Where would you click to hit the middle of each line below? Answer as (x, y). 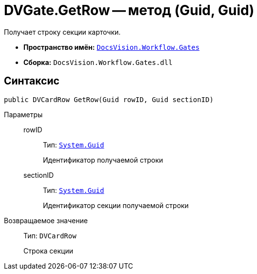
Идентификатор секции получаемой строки (116, 205)
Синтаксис (32, 81)
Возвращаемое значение (46, 220)
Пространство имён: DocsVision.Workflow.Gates (112, 47)
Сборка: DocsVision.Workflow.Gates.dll (98, 62)
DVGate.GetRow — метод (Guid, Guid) (129, 10)
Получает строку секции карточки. (62, 32)
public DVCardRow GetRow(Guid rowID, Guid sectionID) (109, 99)
